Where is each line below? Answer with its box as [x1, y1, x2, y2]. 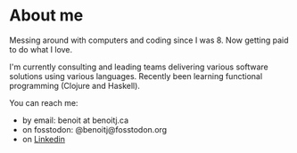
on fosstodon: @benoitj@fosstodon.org [21, 124, 168, 134]
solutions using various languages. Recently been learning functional [9, 70, 263, 81]
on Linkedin [21, 133, 65, 144]
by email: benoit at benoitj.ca [21, 115, 129, 125]
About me [9, 5, 84, 26]
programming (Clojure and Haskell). [9, 80, 141, 91]
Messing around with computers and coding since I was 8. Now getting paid [9, 35, 289, 45]
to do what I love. [9, 44, 73, 54]
